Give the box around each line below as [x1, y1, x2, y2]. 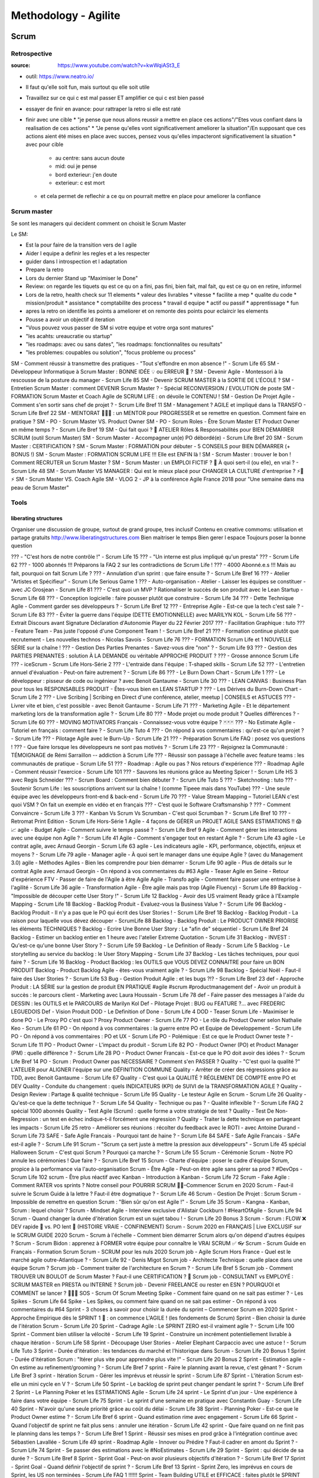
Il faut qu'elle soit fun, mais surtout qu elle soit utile [25, 83, 150, 91]
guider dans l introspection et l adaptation [25, 258, 127, 265]
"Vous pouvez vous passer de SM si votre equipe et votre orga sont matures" [25, 324, 214, 331]
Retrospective [11, 49, 53, 57]
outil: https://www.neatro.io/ [25, 73, 95, 80]
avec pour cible [25, 141, 64, 148]
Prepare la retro [25, 266, 64, 273]
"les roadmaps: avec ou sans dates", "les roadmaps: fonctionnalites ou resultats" [25, 341, 223, 348]
